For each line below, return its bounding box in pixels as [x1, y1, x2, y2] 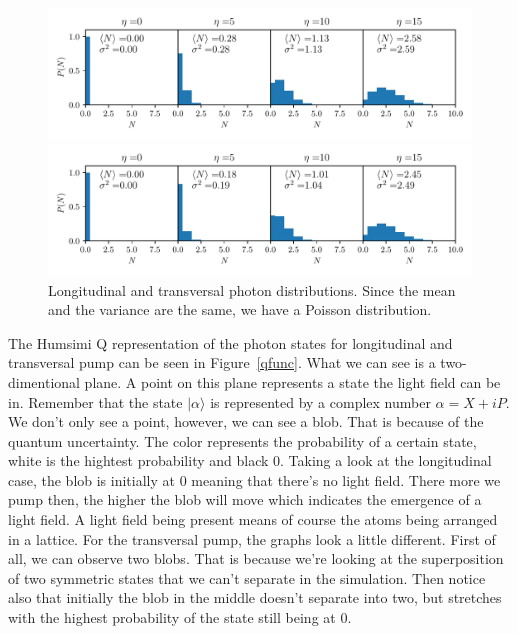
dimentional [8, 371, 80, 392]
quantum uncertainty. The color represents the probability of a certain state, [8, 430, 477, 451]
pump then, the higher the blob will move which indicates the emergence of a [8, 489, 482, 510]
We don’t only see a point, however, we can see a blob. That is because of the [8, 411, 484, 432]
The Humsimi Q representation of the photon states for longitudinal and [8, 332, 453, 353]
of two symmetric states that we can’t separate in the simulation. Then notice [8, 567, 486, 588]
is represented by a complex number [210, 391, 431, 412]
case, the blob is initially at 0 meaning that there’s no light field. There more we [8, 469, 501, 490]
